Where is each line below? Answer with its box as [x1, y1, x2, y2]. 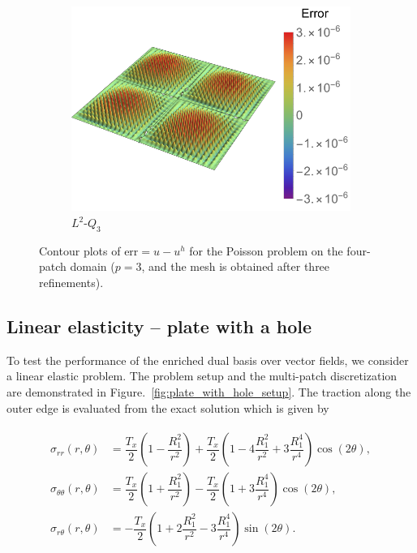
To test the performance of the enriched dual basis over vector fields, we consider [6, 351, 409, 368]
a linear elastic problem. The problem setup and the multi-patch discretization [6, 367, 398, 384]
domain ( [70, 258, 115, 275]
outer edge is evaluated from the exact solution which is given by [6, 399, 329, 416]
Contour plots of [39, 242, 121, 259]
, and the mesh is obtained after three [141, 258, 330, 275]
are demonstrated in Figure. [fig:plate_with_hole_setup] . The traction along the [6, 384, 411, 401]
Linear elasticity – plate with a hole [6, 314, 312, 339]
